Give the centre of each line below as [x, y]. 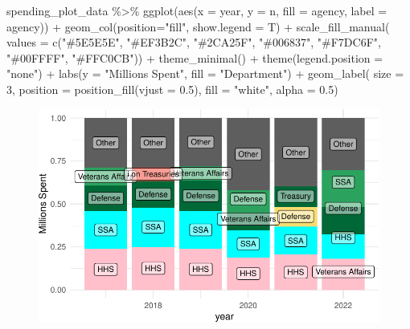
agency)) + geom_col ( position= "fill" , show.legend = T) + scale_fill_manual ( [198, 26]
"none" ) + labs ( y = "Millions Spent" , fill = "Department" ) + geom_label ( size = [205, 73]
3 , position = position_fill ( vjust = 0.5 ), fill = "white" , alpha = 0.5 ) [172, 89]
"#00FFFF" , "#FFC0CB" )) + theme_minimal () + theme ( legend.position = [195, 57]
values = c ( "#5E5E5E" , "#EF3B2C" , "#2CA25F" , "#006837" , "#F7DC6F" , [194, 42]
